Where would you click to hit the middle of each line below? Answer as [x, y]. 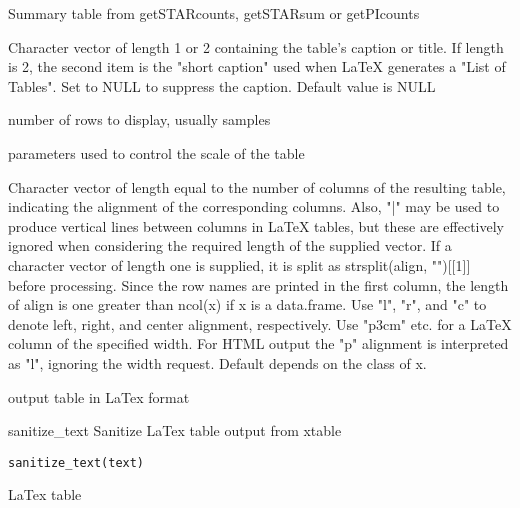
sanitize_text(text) [76, 462]
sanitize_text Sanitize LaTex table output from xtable [175, 430]
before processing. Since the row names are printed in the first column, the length [258, 284]
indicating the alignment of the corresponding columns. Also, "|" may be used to [254, 206]
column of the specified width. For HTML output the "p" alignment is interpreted [258, 343]
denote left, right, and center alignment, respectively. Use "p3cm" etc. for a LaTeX [260, 323]
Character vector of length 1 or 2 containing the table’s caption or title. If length [256, 46]
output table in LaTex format [99, 396]
